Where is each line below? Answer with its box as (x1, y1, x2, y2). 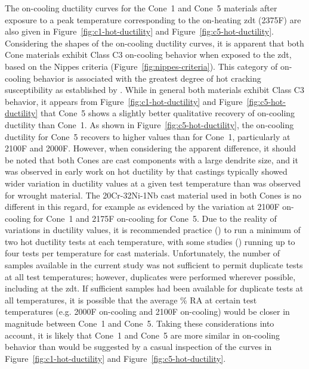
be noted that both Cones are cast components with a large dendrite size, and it (5, 153, 298, 166)
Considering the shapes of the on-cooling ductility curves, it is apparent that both (5, 36, 304, 49)
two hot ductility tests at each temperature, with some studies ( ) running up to (5, 235, 295, 247)
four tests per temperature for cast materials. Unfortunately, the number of (5, 247, 280, 259)
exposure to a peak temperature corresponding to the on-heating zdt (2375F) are (5, 13, 301, 26)
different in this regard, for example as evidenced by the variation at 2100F (5, 200, 280, 213)
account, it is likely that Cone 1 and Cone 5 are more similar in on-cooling (5, 328, 280, 341)
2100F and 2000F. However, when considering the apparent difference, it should (5, 142, 296, 154)
